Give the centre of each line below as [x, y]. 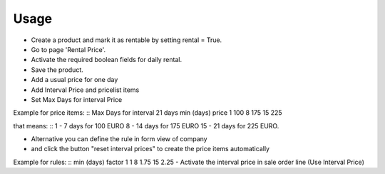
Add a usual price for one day [75, 80]
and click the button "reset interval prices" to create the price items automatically [150, 149]
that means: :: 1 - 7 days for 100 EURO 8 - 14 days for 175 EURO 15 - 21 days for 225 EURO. [146, 126]
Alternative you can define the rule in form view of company [119, 139]
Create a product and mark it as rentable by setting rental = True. [127, 40]
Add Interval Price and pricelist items [85, 90]
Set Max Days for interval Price [77, 99]
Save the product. [57, 70]
